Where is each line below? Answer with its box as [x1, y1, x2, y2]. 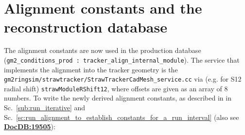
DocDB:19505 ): [4, 121, 55, 132]
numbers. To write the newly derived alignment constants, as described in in [4, 93, 231, 103]
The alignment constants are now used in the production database [4, 45, 201, 55]
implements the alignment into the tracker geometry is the [4, 64, 178, 74]
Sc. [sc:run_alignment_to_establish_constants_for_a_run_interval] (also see [4, 112, 239, 122]
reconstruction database [4, 17, 167, 37]
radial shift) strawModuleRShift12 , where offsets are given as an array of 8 [4, 83, 228, 93]
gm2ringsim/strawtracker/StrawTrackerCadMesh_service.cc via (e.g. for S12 [4, 74, 242, 84]
